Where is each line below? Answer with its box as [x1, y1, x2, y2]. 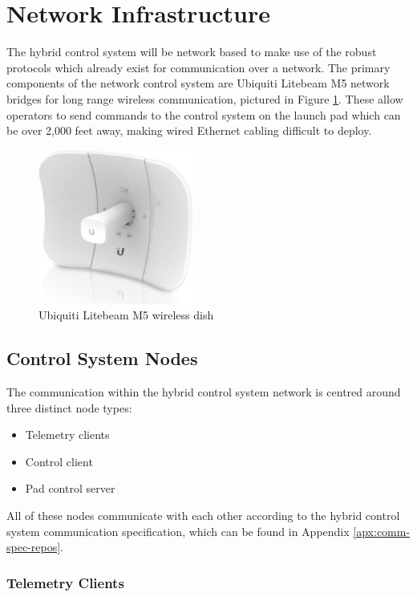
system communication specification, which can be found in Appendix [6, 522, 350, 539]
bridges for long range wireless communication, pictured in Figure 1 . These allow [6, 90, 403, 107]
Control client [25, 453, 93, 469]
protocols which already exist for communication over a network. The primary [6, 59, 391, 75]
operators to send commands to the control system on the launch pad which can [6, 106, 401, 123]
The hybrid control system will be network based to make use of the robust [6, 43, 377, 60]
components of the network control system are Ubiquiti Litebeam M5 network [6, 75, 390, 91]
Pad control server [25, 480, 115, 497]
